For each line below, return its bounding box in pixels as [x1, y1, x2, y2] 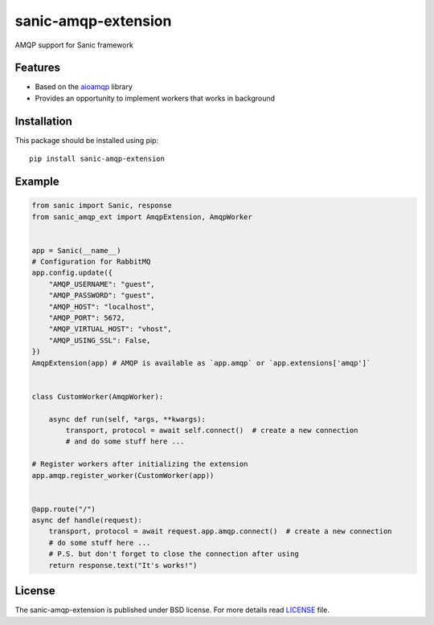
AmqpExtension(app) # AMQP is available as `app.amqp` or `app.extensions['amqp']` [31, 358, 371, 367]
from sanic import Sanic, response [31, 201, 172, 210]
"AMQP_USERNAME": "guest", [48, 280, 156, 288]
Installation [14, 114, 72, 128]
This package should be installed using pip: [14, 135, 159, 145]
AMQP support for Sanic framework [14, 40, 134, 50]
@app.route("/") [31, 504, 96, 513]
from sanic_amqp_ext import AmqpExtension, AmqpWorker [31, 212, 252, 221]
